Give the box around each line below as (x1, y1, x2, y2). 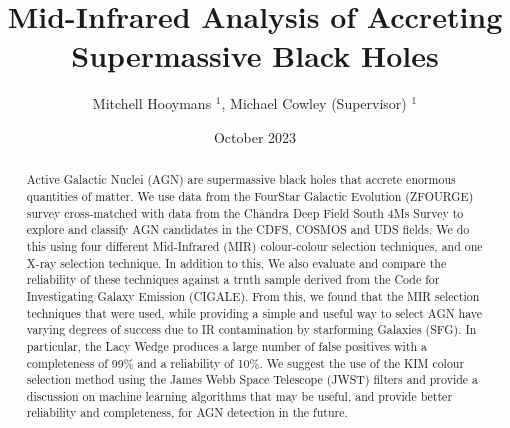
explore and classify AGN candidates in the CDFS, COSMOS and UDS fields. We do (26, 221, 470, 238)
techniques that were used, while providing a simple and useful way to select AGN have (26, 304, 483, 321)
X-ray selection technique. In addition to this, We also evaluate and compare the (26, 254, 447, 271)
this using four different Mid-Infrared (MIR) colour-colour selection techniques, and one (26, 237, 483, 254)
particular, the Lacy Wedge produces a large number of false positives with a (26, 337, 428, 354)
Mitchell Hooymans (92, 93, 212, 114)
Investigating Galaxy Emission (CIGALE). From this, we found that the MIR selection (26, 287, 480, 304)
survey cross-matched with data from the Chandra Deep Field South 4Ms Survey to (26, 204, 464, 221)
